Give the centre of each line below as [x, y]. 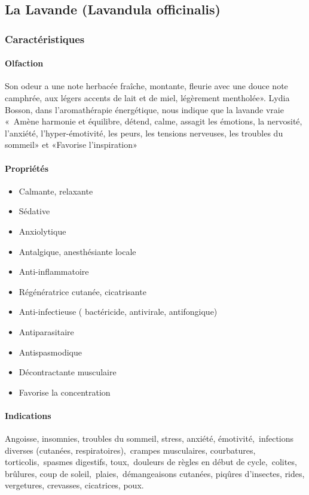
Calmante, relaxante [56, 191]
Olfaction [24, 63]
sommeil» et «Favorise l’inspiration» [71, 145]
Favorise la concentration [65, 392]
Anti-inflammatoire [54, 271]
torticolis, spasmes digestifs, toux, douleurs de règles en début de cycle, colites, [151, 462]
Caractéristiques [45, 39]
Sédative [34, 211]
